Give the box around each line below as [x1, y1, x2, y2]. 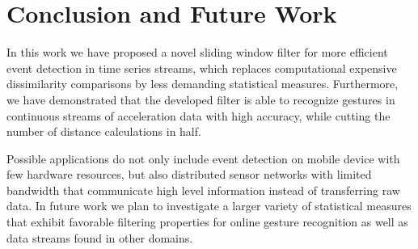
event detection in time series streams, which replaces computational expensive [6, 59, 397, 76]
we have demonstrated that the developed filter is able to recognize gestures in [6, 91, 395, 108]
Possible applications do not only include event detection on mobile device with [6, 150, 400, 167]
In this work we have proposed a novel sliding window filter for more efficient [6, 44, 388, 61]
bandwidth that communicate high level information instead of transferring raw [6, 181, 400, 198]
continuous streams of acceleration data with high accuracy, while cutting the [6, 107, 391, 124]
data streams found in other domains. [6, 229, 193, 246]
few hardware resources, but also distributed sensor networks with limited [6, 166, 372, 183]
